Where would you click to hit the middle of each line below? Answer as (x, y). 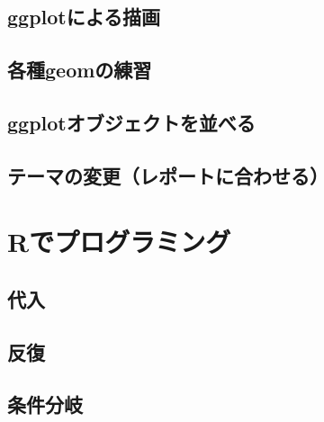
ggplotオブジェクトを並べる (131, 122)
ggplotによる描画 (84, 17)
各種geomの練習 (80, 70)
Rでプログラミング (119, 242)
